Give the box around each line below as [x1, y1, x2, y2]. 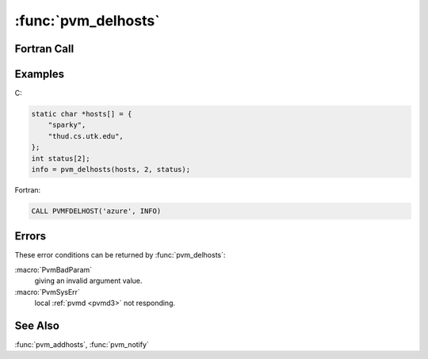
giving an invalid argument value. [34, 276, 143, 285]
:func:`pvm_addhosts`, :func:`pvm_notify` [14, 339, 150, 349]
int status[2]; [31, 154, 90, 162]
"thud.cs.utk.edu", [48, 132, 124, 140]
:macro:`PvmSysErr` [14, 287, 81, 296]
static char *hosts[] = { [31, 109, 132, 119]
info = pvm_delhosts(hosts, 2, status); [31, 165, 190, 174]
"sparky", [48, 120, 86, 130]
